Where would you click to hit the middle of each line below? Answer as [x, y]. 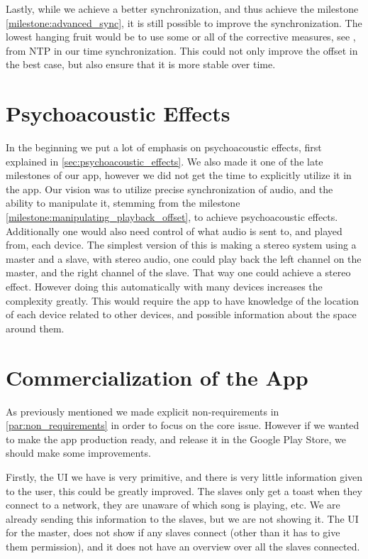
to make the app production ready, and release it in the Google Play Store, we [176, 439]
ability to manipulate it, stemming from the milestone [123, 203]
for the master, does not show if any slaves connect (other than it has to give [173, 532]
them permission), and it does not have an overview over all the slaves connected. [183, 546]
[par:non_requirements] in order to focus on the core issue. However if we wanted [183, 425]
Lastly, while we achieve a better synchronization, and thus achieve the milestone [182, 9]
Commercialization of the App [157, 377]
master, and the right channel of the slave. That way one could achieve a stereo [178, 272]
